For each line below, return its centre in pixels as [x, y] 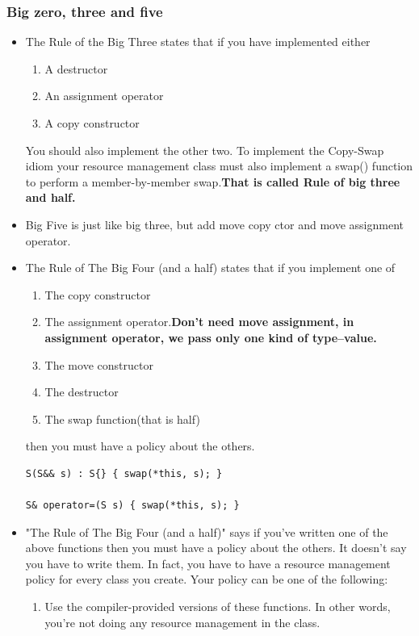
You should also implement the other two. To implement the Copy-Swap [205, 150]
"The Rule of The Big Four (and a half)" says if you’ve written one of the [207, 531]
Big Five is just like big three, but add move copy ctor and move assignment [214, 224]
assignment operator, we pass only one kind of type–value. [211, 337]
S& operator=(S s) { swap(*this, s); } [132, 506]
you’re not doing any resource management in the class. [182, 622]
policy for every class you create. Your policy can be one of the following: [207, 579]
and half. [50, 197]
